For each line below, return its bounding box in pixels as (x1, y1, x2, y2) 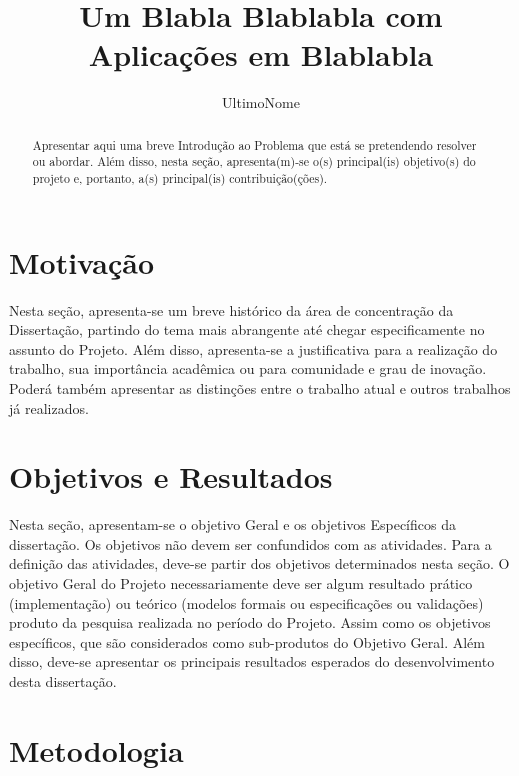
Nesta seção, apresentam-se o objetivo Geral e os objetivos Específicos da (9, 514, 456, 535)
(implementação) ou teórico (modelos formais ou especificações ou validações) (9, 592, 484, 613)
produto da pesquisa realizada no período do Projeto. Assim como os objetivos (9, 612, 491, 633)
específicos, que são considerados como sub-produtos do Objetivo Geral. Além (9, 631, 485, 652)
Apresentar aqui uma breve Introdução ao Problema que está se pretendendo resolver (32, 136, 477, 153)
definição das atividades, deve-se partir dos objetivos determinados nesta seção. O (9, 553, 510, 574)
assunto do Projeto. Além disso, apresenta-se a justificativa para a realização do (9, 338, 498, 359)
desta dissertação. (9, 671, 117, 692)
